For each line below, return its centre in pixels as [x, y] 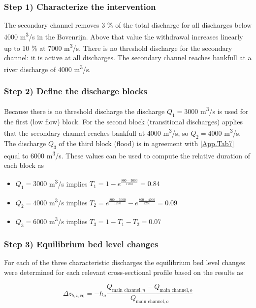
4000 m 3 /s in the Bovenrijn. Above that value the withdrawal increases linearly [124, 36]
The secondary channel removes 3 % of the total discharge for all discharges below [128, 25]
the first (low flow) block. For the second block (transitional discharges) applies [123, 121]
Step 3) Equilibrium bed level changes [81, 244]
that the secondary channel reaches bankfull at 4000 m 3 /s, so [96, 132]
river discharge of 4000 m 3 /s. [48, 68]
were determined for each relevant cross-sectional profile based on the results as [124, 272]
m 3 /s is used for [224, 111]
